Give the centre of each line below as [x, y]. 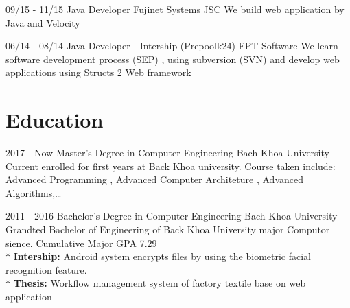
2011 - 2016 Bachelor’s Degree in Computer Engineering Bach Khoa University [172, 216]
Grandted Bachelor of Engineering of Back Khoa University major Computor [168, 229]
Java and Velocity [43, 22]
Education [55, 120]
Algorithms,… [34, 192]
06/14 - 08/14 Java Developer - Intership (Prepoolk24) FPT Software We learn [172, 46]
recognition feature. [46, 269]
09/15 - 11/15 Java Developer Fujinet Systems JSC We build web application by [175, 9]
